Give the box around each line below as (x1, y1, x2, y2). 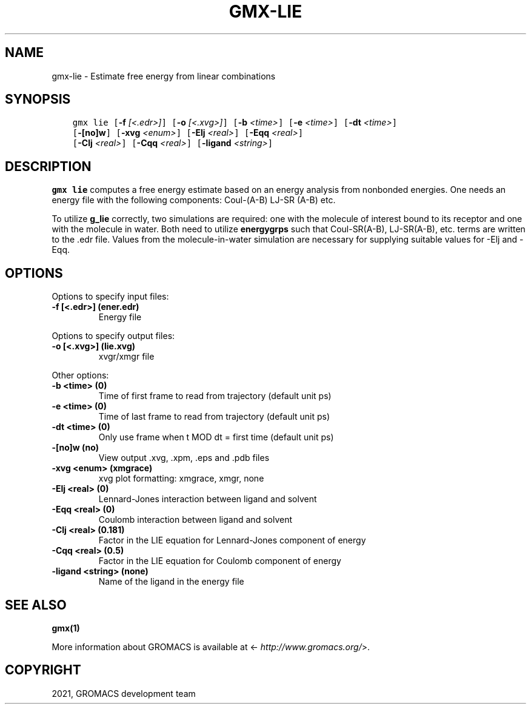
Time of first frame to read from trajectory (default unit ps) (98, 391, 332, 402)
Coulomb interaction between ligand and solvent (98, 514, 292, 525)
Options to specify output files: (52, 331, 175, 341)
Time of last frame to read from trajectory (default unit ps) (98, 411, 330, 422)
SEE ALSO (5, 597, 67, 613)
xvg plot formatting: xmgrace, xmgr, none (98, 473, 264, 484)
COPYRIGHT (5, 662, 81, 678)
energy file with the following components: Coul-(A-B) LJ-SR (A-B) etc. (52, 195, 336, 206)
